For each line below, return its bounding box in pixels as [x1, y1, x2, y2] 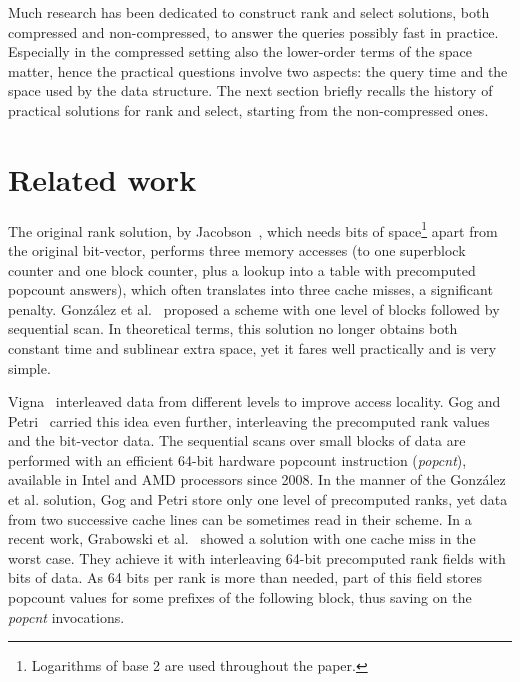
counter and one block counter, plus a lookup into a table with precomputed [8, 259, 476, 280]
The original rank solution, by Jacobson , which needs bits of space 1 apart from [8, 217, 498, 241]
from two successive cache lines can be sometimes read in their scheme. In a [8, 508, 472, 529]
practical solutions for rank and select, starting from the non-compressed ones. [8, 99, 489, 120]
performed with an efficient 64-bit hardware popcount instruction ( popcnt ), [8, 449, 467, 470]
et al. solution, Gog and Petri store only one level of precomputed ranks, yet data [8, 489, 508, 510]
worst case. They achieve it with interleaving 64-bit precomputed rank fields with [8, 547, 506, 568]
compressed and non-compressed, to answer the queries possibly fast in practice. [8, 21, 499, 42]
